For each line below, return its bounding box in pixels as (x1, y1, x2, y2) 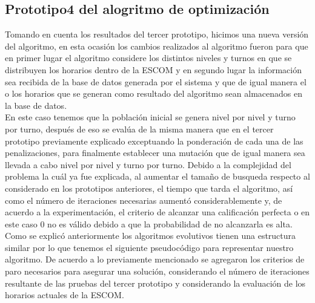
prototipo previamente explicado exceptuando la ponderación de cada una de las (5, 134, 303, 147)
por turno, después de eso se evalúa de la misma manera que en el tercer (5, 122, 274, 135)
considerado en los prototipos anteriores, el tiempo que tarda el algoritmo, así (5, 181, 293, 194)
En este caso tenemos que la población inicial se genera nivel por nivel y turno (5, 111, 296, 123)
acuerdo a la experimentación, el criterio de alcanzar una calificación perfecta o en (5, 206, 310, 218)
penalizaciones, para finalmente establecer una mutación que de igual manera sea (5, 146, 305, 159)
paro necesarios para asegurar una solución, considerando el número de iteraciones (5, 265, 310, 278)
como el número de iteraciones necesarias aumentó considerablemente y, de (5, 194, 282, 206)
